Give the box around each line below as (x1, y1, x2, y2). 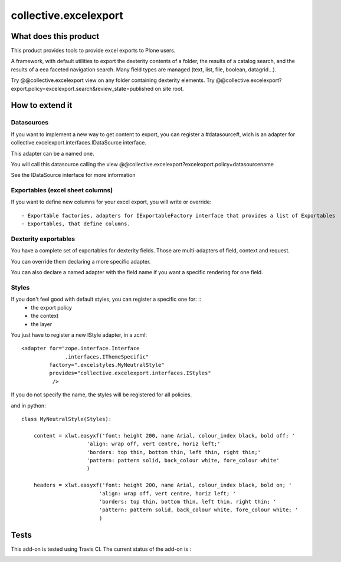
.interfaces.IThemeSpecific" (65, 353, 149, 360)
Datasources (11, 119, 49, 127)
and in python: (11, 402, 47, 409)
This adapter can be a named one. (11, 150, 94, 157)
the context (31, 313, 59, 320)
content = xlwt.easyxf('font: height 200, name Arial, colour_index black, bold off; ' (33, 432, 295, 439)
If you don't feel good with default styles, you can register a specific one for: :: (11, 295, 202, 303)
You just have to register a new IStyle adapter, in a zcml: (11, 331, 147, 338)
